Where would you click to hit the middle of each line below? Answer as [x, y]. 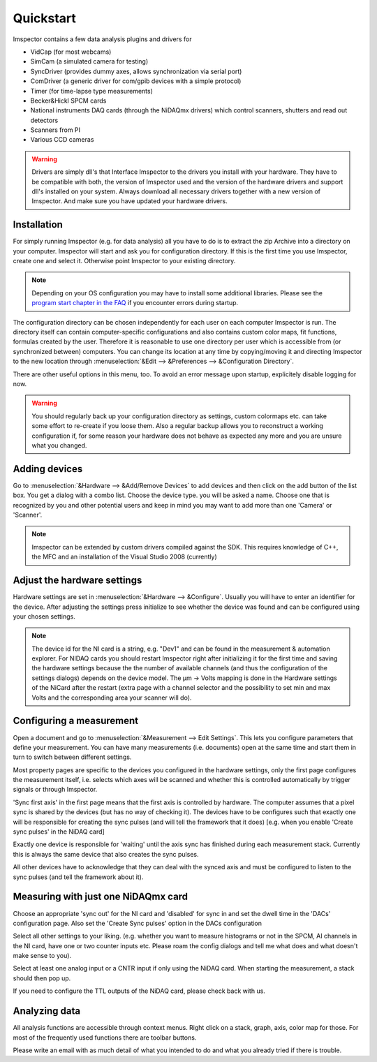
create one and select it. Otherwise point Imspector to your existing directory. [124, 261]
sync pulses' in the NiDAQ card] [59, 832]
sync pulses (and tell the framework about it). [78, 877]
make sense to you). [42, 956]
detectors [44, 120]
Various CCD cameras [62, 140]
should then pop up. [42, 978]
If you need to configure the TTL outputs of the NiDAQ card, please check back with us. [139, 991]
